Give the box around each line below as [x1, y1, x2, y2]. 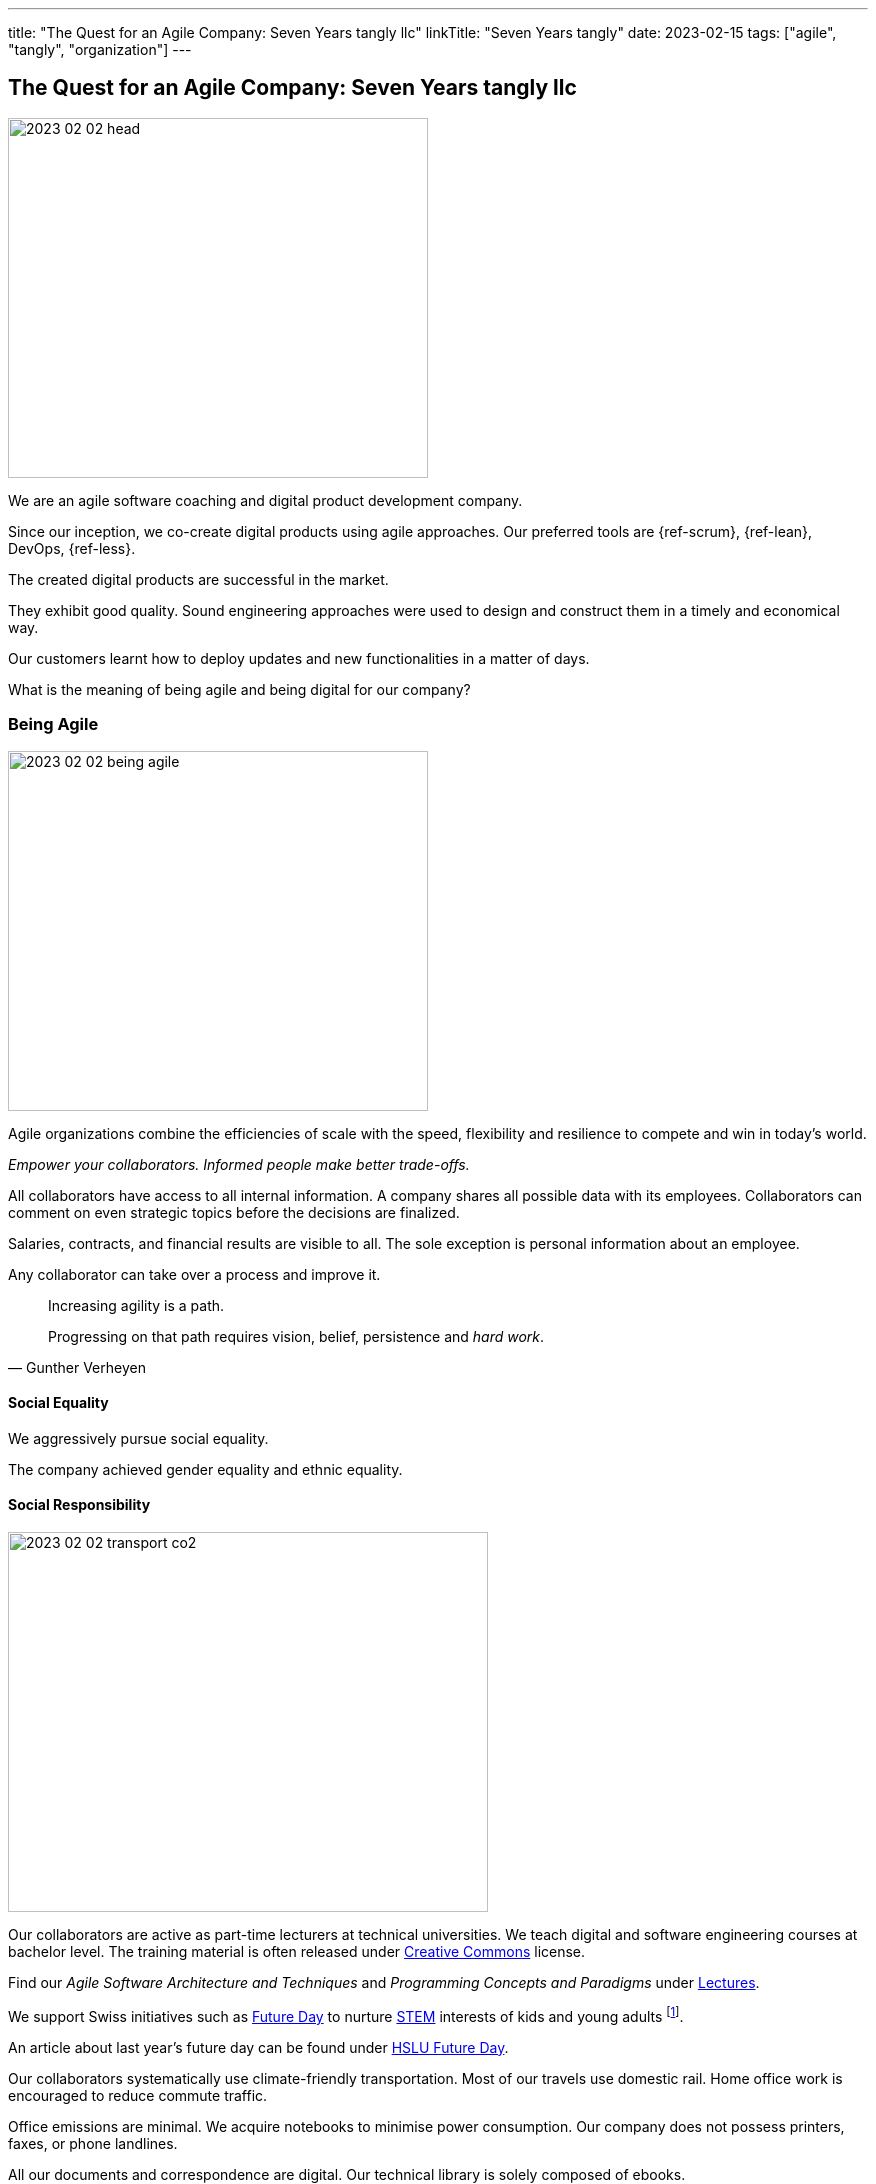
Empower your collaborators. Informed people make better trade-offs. [8, 1155, 470, 1173]
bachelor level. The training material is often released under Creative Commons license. [8, 1943, 586, 1961]
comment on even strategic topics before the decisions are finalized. [8, 1203, 460, 1221]
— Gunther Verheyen [8, 1358, 146, 1376]
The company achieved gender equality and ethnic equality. [8, 1460, 403, 1478]
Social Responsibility [8, 1496, 151, 1514]
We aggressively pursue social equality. [8, 1429, 269, 1447]
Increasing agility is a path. [48, 1296, 225, 1314]
